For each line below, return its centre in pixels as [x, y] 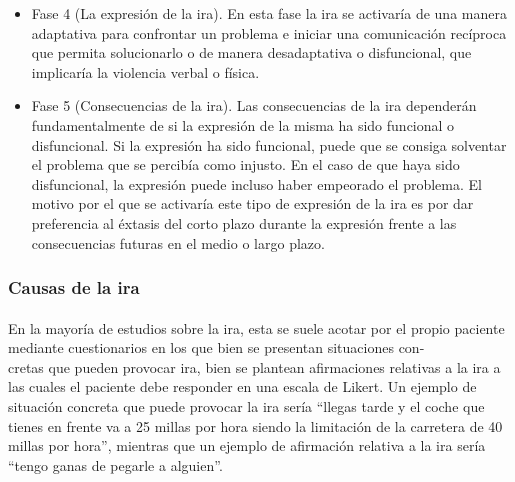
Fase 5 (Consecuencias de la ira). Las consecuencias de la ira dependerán [254, 105]
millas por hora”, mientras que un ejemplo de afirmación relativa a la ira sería [247, 445]
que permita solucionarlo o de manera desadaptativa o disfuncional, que [251, 52]
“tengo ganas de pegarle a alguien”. [115, 464]
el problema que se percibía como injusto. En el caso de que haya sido [245, 164]
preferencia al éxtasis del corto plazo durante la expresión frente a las [244, 222]
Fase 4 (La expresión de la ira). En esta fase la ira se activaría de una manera [269, 13]
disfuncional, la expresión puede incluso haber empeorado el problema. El [256, 183]
